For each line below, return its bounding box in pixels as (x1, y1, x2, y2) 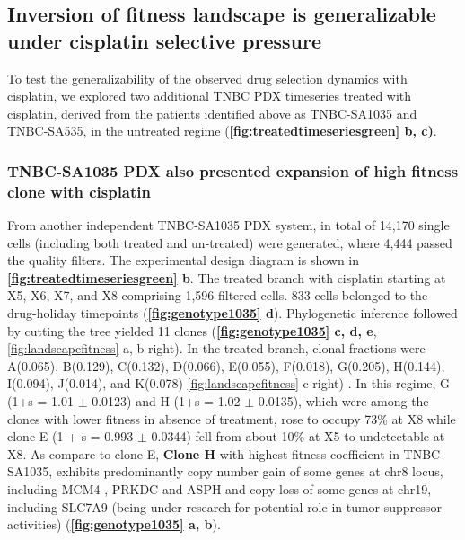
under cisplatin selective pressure (7, 26, 322, 54)
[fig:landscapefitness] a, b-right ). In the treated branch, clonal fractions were (7, 339, 426, 358)
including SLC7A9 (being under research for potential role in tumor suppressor (7, 497, 442, 516)
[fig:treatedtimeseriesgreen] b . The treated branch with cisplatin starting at (7, 268, 446, 287)
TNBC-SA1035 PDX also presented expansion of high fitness (7, 159, 459, 181)
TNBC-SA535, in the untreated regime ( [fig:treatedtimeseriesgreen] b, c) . (7, 121, 437, 140)
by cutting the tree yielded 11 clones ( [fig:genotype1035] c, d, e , (7, 321, 377, 340)
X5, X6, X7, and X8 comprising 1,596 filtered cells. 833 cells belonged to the (7, 286, 428, 305)
